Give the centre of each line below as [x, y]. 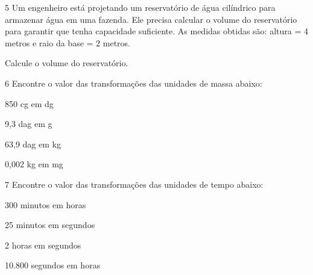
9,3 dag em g [29, 124]
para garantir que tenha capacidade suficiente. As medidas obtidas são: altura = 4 [156, 31]
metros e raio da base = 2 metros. [68, 42]
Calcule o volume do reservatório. [67, 63]
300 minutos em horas [46, 204]
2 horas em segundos [43, 245]
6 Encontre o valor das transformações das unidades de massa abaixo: [134, 83]
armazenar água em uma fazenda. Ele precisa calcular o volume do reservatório [151, 19]
